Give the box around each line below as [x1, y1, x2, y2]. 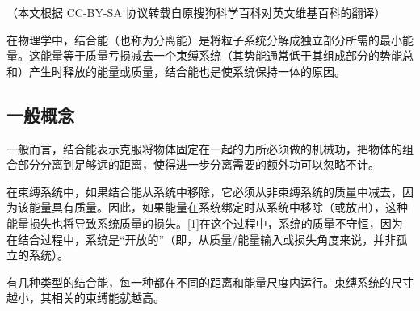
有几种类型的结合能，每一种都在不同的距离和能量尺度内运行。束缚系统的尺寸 [6, 273, 414, 290]
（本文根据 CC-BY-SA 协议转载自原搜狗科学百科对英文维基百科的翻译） [6, 4, 386, 20]
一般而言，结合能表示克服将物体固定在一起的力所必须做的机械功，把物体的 [6, 140, 402, 157]
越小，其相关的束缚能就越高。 [6, 289, 165, 306]
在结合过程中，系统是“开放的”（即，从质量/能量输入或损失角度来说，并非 [6, 230, 397, 247]
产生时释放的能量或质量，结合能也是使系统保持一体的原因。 [28, 62, 346, 79]
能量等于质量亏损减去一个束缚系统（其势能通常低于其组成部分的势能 [40, 47, 402, 64]
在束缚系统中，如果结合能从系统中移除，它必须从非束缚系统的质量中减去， [6, 183, 402, 200]
